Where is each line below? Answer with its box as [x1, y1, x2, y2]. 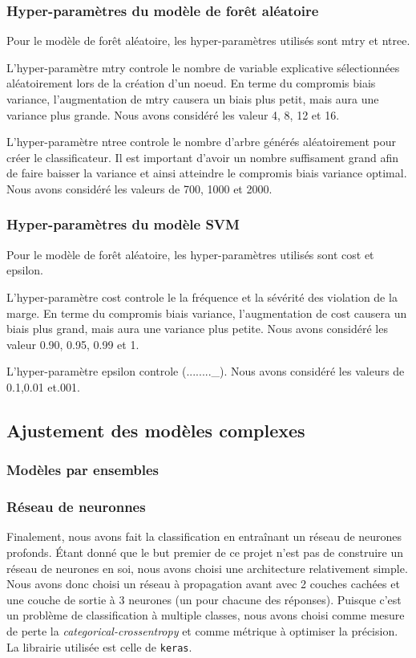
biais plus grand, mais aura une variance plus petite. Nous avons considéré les [6, 320, 388, 337]
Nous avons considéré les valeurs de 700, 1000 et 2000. [6, 180, 273, 197]
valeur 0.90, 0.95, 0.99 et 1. [6, 335, 139, 352]
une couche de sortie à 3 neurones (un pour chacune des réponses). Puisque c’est [6, 591, 402, 607]
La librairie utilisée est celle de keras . [6, 638, 192, 655]
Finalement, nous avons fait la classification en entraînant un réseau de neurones [6, 528, 402, 545]
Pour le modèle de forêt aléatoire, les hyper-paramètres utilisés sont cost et [6, 246, 374, 262]
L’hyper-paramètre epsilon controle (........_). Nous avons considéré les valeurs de [6, 363, 405, 380]
